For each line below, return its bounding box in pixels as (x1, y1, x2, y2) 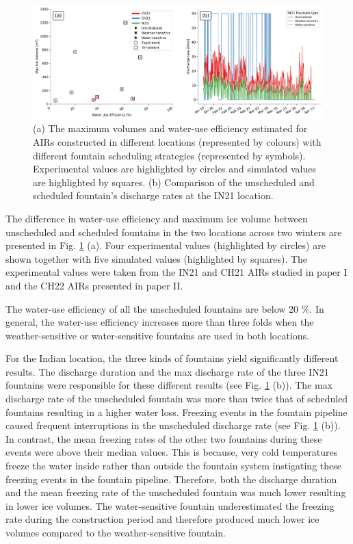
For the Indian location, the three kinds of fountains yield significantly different (5, 351, 339, 365)
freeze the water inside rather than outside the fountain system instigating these (5, 458, 341, 473)
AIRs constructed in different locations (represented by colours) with (33, 134, 322, 148)
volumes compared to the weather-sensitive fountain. (5, 526, 226, 539)
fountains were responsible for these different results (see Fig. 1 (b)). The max (5, 378, 333, 392)
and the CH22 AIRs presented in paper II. (5, 278, 183, 292)
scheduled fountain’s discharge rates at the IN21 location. (33, 188, 274, 203)
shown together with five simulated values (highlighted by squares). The (5, 251, 308, 265)
